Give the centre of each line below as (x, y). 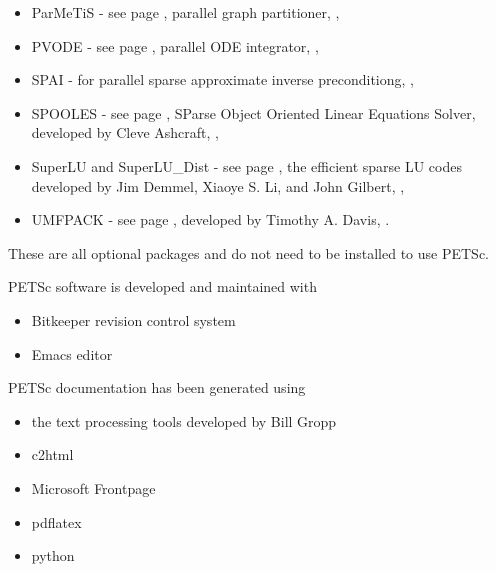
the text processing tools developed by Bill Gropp (184, 420)
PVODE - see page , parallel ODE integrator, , (175, 45)
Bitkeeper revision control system (133, 319)
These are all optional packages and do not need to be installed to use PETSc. (248, 252)
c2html (52, 454)
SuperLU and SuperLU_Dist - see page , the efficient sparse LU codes (246, 165)
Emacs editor (72, 353)
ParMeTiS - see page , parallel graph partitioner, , (185, 12)
